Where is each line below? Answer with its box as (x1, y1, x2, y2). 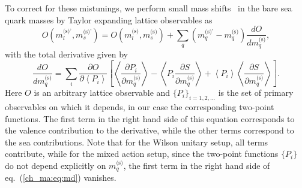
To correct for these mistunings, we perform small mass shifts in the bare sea (5, 2, 292, 14)
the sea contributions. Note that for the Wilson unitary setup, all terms (5, 135, 268, 148)
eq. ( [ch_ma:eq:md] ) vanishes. (5, 171, 116, 184)
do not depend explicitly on (5, 159, 106, 172)
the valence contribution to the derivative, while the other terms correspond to (5, 124, 294, 137)
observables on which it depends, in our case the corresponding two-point (5, 101, 274, 113)
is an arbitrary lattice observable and (34, 86, 171, 99)
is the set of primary (218, 86, 294, 99)
